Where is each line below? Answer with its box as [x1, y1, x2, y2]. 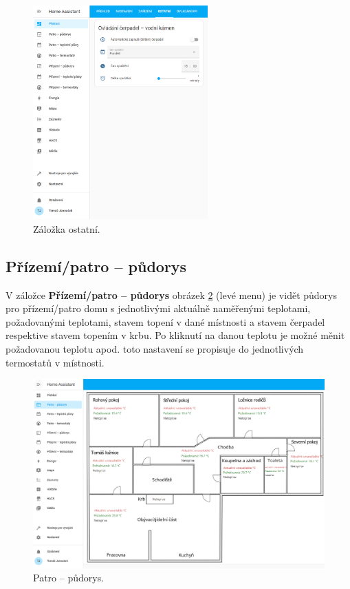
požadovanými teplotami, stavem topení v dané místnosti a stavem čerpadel [6, 314, 325, 329]
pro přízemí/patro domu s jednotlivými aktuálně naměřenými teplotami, [6, 301, 311, 316]
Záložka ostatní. [33, 221, 100, 236]
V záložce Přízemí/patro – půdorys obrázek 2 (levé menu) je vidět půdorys [6, 287, 338, 302]
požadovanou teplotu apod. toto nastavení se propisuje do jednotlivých [6, 342, 304, 356]
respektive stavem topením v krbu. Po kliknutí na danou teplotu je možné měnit [6, 328, 345, 342]
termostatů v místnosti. [6, 355, 105, 369]
